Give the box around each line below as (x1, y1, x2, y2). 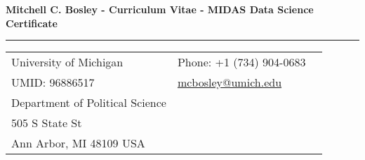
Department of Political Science (11, 94, 166, 111)
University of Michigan (11, 54, 124, 71)
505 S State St (11, 115, 82, 131)
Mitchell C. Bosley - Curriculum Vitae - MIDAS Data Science (6, 2, 314, 16)
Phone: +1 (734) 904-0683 (177, 54, 306, 71)
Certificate (6, 15, 58, 30)
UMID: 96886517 (11, 74, 95, 91)
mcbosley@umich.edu (177, 74, 282, 91)
